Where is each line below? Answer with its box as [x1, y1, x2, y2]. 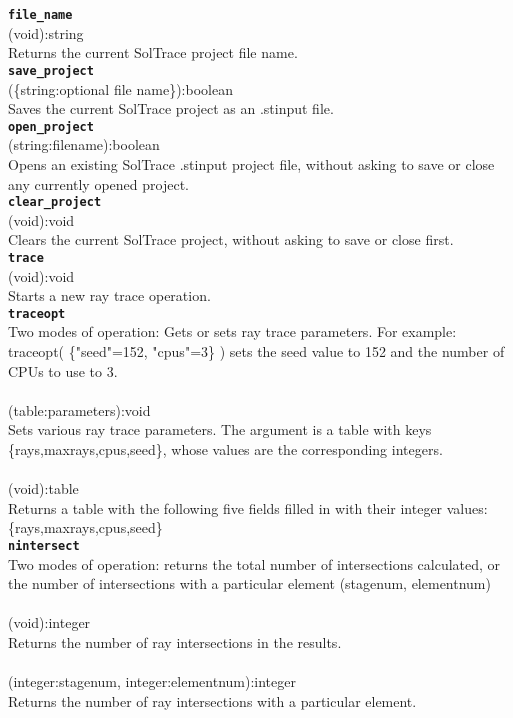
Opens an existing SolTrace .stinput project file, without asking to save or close [8, 153, 495, 174]
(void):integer [8, 612, 91, 633]
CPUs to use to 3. [8, 360, 118, 381]
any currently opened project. [8, 173, 189, 194]
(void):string [8, 22, 84, 43]
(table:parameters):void [8, 399, 151, 420]
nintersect [8, 539, 80, 553]
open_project [8, 119, 94, 134]
